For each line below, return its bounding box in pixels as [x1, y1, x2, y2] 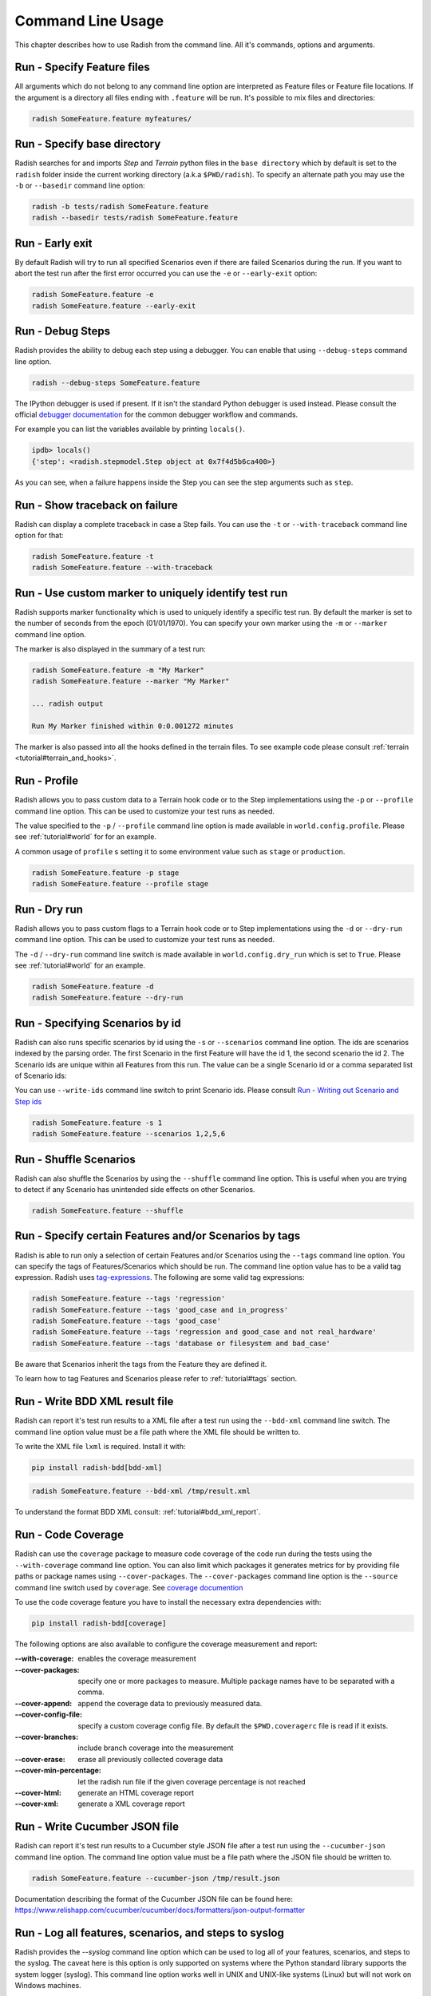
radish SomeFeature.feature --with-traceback [31, 563, 213, 572]
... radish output [31, 699, 104, 708]
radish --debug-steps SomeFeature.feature [31, 378, 200, 387]
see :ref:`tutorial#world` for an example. [14, 960, 145, 970]
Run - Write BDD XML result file [14, 1395, 174, 1408]
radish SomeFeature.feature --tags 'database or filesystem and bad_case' [31, 1338, 331, 1348]
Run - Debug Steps [14, 324, 111, 339]
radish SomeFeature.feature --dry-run [31, 993, 184, 1002]
